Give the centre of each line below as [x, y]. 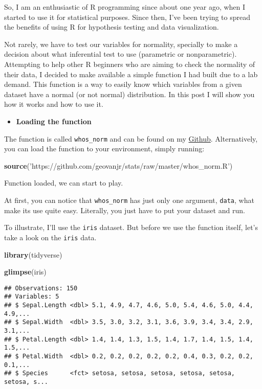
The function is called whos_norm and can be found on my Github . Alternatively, [131, 138]
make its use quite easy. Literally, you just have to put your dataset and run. [125, 210]
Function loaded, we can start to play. [64, 183]
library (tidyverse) [33, 254]
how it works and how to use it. [54, 104]
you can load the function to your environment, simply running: [104, 148]
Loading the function [54, 121]
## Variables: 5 [32, 297]
